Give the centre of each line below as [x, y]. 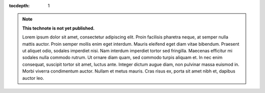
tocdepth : [19, 6]
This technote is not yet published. [59, 28]
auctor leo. [33, 78]
